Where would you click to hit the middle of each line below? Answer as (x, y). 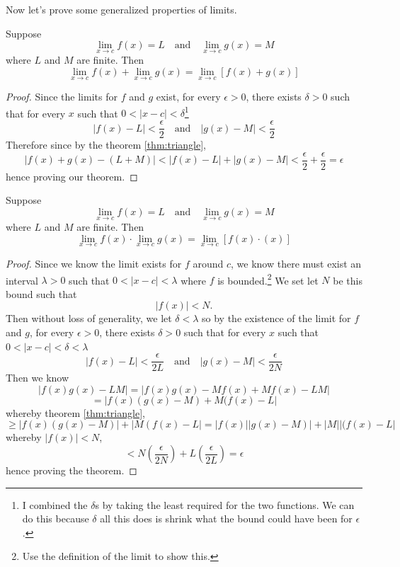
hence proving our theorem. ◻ (72, 176)
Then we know (38, 378)
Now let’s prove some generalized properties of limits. (121, 9)
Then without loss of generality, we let (89, 318)
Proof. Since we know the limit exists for (94, 263)
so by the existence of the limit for (276, 318)
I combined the (55, 504)
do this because (56, 519)
